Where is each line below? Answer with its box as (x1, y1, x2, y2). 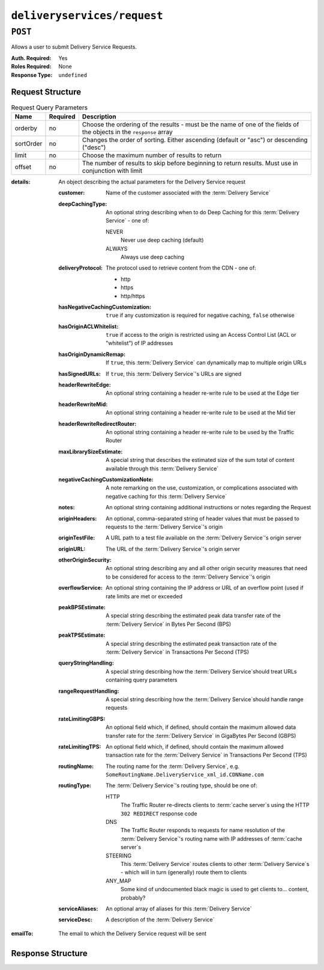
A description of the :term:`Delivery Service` (106, 916, 215, 923)
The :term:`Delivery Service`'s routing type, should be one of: (106, 782, 257, 789)
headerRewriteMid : (58, 401, 108, 408)
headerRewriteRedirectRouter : (58, 420, 137, 427)
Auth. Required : (11, 54, 52, 61)
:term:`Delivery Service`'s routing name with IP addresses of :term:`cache (121, 835, 302, 842)
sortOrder (14, 139, 43, 147)
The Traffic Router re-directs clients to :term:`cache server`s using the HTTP (121, 802, 310, 809)
